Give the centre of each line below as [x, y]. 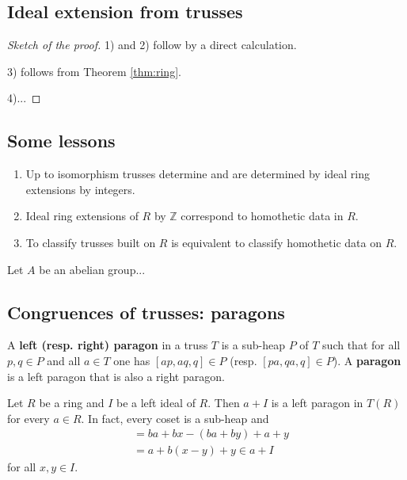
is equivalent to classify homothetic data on [276, 242]
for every [29, 418]
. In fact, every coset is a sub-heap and [175, 418]
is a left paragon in [317, 403]
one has [132, 360]
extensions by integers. [80, 189]
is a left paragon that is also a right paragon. [116, 376]
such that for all [361, 345]
